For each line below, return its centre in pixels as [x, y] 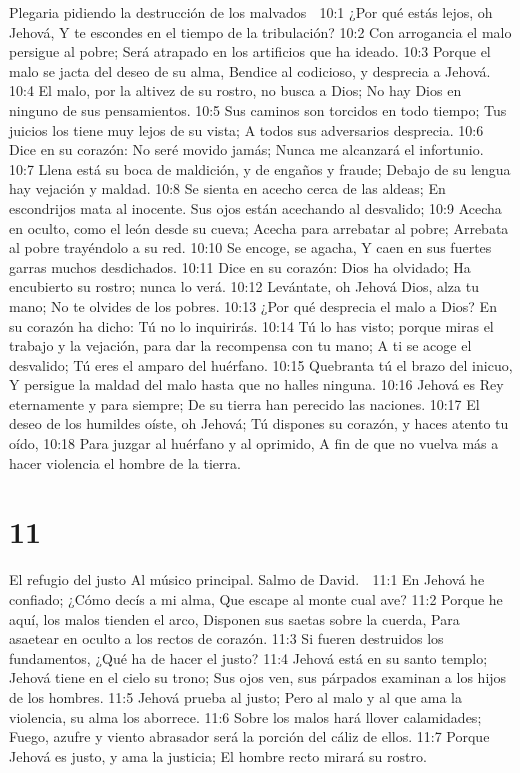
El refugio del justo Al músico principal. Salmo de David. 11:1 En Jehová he [247, 579]
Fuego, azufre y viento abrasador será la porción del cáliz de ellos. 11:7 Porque [249, 736]
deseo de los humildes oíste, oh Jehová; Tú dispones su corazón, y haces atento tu [259, 423]
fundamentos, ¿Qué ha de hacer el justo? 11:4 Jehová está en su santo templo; [248, 657]
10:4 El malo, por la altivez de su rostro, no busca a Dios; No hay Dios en [235, 90]
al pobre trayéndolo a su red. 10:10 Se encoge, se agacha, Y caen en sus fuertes [250, 247]
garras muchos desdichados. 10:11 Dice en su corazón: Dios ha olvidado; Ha [240, 266]
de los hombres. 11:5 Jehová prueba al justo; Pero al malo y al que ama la [235, 696]
